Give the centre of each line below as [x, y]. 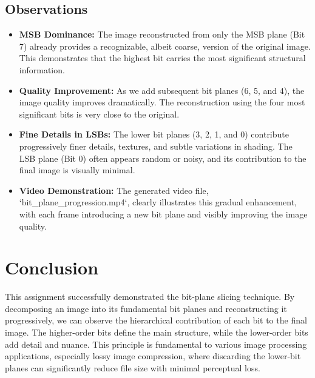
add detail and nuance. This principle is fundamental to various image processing [156, 344]
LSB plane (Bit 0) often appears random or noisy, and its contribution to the [163, 158]
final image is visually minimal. [77, 170]
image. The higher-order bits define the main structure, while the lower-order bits [157, 332]
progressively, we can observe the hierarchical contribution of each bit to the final [156, 320]
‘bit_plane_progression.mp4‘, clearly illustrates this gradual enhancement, [158, 202]
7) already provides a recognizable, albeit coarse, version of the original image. [165, 46]
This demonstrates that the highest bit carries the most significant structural [162, 58]
